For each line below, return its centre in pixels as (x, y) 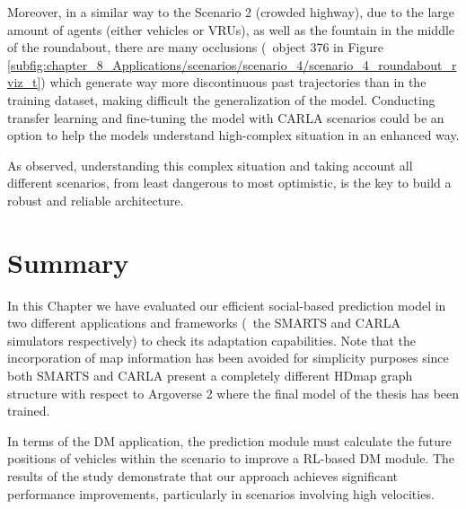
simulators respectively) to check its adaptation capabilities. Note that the (212, 340)
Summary (68, 262)
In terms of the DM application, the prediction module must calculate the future (229, 440)
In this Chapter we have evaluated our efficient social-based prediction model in (227, 305)
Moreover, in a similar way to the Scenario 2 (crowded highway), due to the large (231, 12)
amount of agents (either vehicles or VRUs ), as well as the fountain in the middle (231, 29)
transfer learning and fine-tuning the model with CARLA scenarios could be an (226, 117)
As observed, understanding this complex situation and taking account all (210, 165)
